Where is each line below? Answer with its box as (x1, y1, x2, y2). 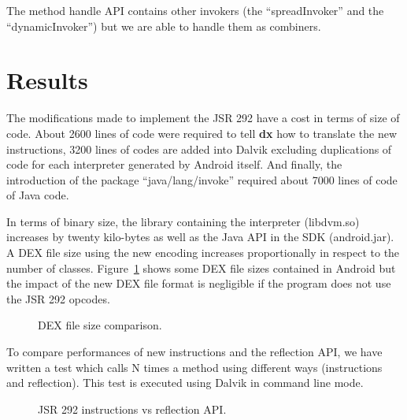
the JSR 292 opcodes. (6, 290, 110, 307)
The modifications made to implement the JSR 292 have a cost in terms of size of (6, 110, 400, 126)
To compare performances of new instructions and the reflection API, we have (6, 344, 383, 360)
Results (6, 64, 88, 96)
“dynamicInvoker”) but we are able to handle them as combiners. (6, 17, 321, 34)
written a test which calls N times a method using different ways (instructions (6, 359, 383, 375)
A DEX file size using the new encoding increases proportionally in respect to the (6, 244, 400, 261)
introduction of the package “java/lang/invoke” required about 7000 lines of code (6, 171, 398, 188)
